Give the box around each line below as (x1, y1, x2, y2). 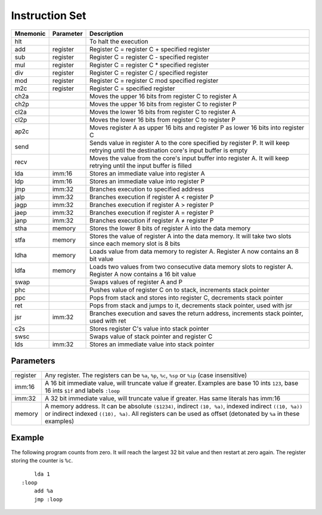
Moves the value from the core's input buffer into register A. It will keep (89, 154, 289, 162)
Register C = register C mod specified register (89, 76, 219, 85)
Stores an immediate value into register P (89, 177, 205, 185)
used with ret (89, 316, 126, 325)
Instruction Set (11, 9, 86, 22)
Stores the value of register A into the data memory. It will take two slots (89, 232, 292, 240)
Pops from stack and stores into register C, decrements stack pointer (89, 293, 283, 301)
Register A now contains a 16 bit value (89, 270, 196, 278)
